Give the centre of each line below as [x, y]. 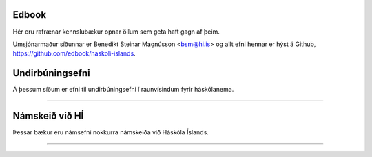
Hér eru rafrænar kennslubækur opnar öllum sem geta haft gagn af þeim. [116, 32]
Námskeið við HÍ [48, 116]
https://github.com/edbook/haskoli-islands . [74, 53]
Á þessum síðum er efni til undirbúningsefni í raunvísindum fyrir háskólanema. [123, 90]
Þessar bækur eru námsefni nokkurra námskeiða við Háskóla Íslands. [111, 132]
